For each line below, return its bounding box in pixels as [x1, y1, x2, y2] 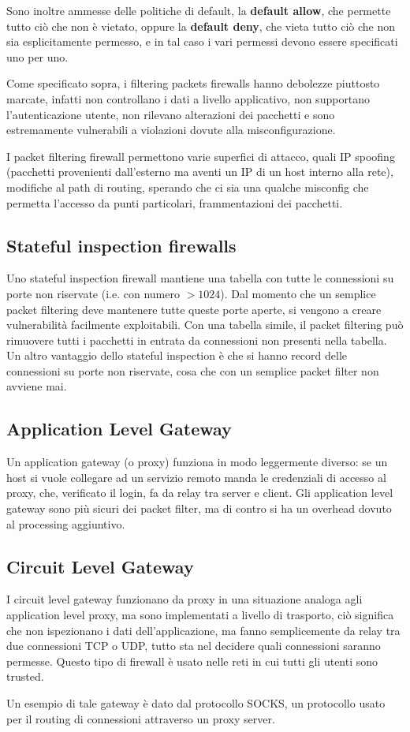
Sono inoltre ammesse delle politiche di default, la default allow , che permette [6, 2, 391, 18]
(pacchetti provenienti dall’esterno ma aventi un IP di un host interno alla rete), [6, 163, 393, 180]
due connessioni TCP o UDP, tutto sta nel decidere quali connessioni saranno [6, 637, 381, 654]
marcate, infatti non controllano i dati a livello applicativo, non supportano [6, 90, 371, 106]
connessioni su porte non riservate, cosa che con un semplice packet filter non [6, 362, 379, 379]
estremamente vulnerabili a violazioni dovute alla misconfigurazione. [6, 121, 336, 138]
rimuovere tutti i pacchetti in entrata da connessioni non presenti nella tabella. [6, 331, 387, 348]
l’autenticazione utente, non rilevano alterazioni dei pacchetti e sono [6, 106, 335, 122]
